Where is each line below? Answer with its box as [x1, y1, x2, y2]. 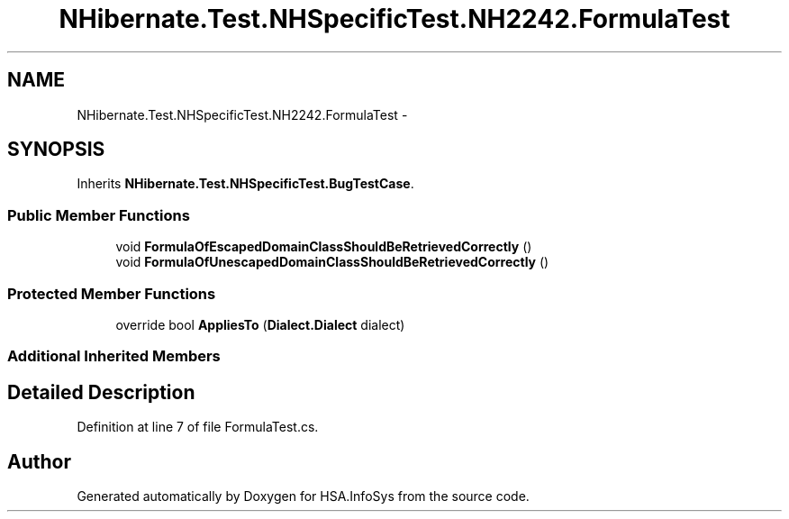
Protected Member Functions [7, 284, 216, 303]
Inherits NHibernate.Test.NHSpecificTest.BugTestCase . [77, 176, 414, 192]
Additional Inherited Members [7, 347, 221, 366]
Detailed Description [7, 380, 195, 404]
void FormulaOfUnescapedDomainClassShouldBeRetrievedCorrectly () [115, 254, 549, 270]
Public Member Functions [7, 205, 190, 224]
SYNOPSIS [7, 138, 105, 161]
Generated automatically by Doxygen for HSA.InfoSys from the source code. [77, 488, 530, 504]
